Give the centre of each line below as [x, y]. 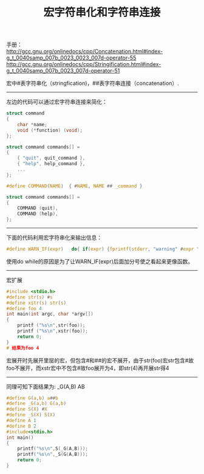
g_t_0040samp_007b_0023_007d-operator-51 [63, 71]
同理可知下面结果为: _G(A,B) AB [46, 387]
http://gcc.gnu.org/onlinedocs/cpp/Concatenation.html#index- [84, 52]
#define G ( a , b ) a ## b [32, 398]
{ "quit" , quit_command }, [51, 158]
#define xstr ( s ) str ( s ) [36, 303]
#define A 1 [21, 421]
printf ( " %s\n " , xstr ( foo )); [53, 331]
